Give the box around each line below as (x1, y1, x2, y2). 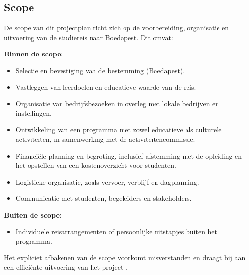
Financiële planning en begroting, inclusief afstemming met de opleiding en (15, 150, 242, 161)
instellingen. (15, 108, 52, 118)
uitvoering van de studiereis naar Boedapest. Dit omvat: (4, 32, 173, 42)
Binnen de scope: (4, 49, 63, 59)
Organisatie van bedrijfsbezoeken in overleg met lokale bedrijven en (15, 98, 219, 109)
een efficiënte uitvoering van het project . (4, 262, 127, 272)
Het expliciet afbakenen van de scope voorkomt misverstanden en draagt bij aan (4, 252, 246, 262)
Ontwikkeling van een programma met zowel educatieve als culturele (15, 124, 222, 135)
